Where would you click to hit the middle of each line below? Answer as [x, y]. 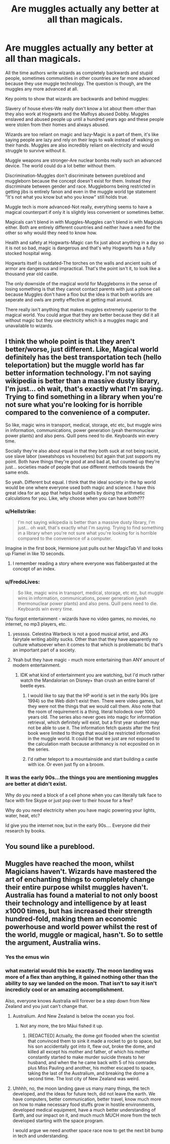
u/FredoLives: [23, 582]
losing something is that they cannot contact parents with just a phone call [83, 289]
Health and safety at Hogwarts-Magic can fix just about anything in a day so [85, 242]
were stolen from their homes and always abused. [57, 124]
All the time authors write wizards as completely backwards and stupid [79, 73]
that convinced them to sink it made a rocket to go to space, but [94, 1041]
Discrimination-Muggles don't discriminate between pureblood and [75, 175]
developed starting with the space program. [58, 1120]
